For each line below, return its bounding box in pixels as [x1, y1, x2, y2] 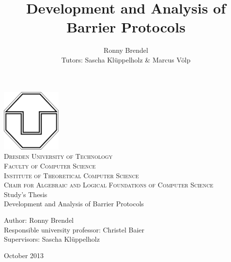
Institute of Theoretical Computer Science [4, 170, 139, 180]
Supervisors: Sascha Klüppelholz [4, 234, 100, 244]
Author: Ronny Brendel [4, 215, 74, 225]
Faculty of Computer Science [4, 161, 96, 170]
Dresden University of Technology [4, 151, 113, 161]
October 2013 [4, 250, 44, 260]
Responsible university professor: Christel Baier [4, 224, 144, 234]
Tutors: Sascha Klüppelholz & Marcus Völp [61, 54, 191, 64]
